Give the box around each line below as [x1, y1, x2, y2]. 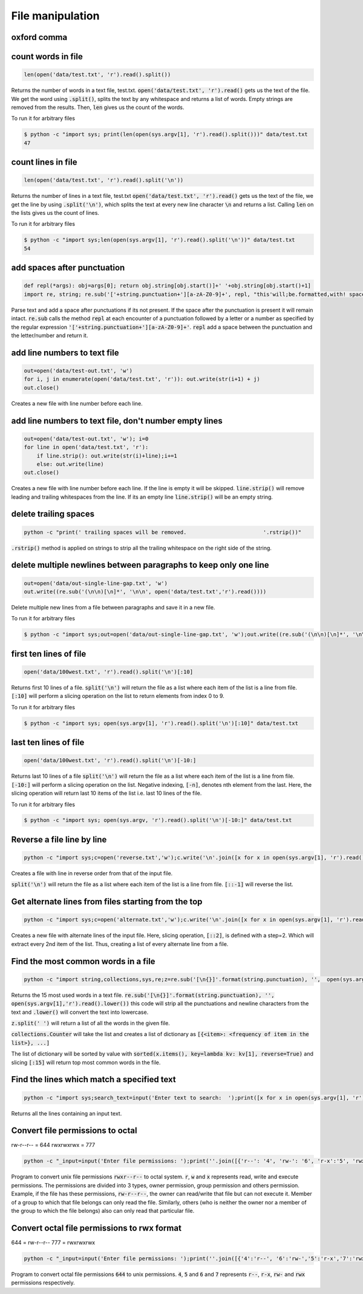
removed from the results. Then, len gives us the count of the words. [11, 103, 185, 111]
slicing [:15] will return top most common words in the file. [11, 1059, 161, 1066]
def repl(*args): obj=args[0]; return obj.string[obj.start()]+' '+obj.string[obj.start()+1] [24, 282, 312, 289]
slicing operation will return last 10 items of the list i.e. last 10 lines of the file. [11, 790, 202, 797]
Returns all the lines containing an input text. [11, 1109, 122, 1117]
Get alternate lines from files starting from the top [11, 896, 203, 907]
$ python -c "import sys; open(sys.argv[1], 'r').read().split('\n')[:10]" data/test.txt [24, 720, 299, 726]
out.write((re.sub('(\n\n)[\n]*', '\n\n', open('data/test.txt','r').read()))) [24, 588, 267, 596]
